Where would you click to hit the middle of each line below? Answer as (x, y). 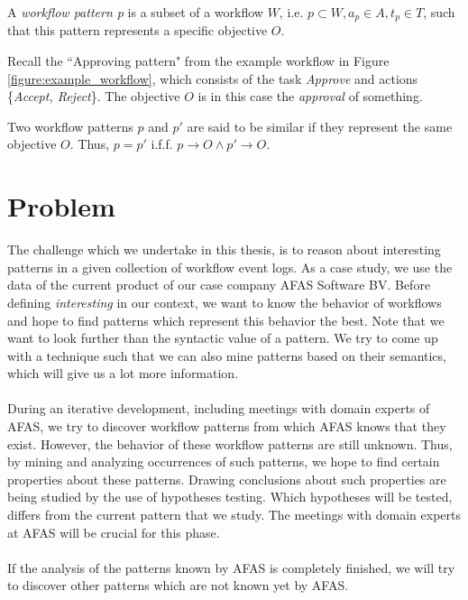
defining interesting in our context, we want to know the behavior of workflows (225, 302)
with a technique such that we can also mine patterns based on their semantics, (227, 355)
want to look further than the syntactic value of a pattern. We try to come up (223, 338)
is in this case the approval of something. (310, 96)
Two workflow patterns (70, 126)
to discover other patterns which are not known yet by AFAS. (178, 585)
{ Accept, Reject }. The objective (94, 96)
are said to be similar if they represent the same (320, 126)
